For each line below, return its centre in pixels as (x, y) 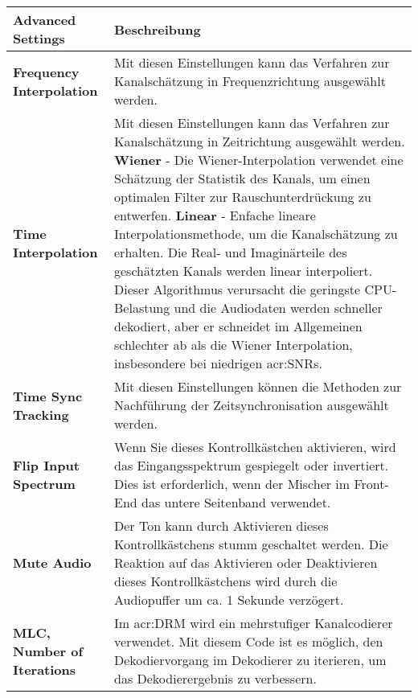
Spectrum (44, 484)
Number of (48, 651)
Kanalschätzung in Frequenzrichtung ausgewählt (250, 81)
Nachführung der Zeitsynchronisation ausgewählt (252, 405)
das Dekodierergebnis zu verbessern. (215, 678)
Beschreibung (158, 29)
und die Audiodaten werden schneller (278, 308)
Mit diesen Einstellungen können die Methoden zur (258, 386)
